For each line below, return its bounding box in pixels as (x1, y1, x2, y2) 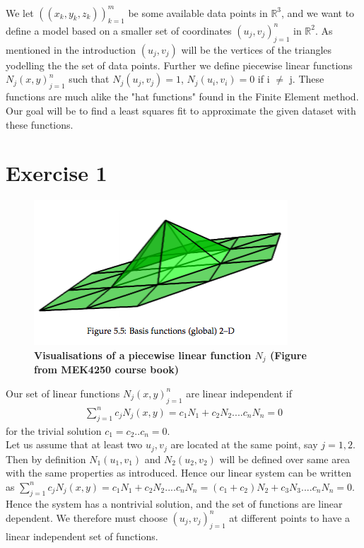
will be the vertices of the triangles (181, 42, 332, 57)
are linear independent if (186, 385, 292, 400)
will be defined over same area (219, 451, 350, 466)
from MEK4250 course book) (34, 362, 180, 377)
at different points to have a (229, 510, 351, 525)
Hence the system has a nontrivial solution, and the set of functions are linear (6, 496, 343, 511)
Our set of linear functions (6, 385, 120, 400)
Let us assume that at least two (6, 437, 143, 452)
